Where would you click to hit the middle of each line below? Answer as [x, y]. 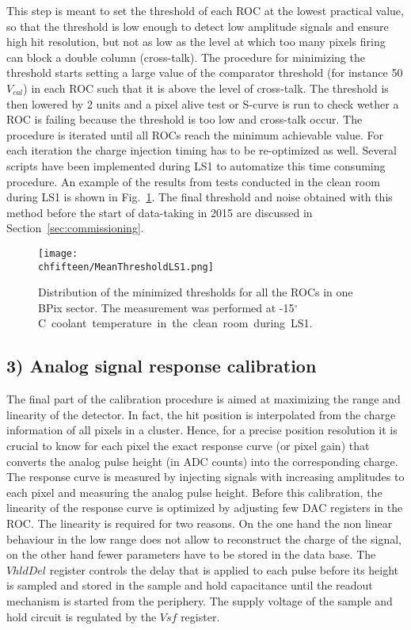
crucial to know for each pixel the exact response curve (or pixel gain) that [188, 445]
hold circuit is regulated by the [82, 616]
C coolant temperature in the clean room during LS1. [175, 323]
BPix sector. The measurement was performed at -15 [166, 307]
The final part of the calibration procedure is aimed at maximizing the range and [204, 399]
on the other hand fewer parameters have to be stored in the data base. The [191, 554]
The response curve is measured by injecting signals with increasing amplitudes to [205, 477]
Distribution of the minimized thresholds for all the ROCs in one [196, 292]
